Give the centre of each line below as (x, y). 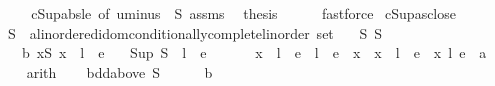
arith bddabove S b (119, 71)
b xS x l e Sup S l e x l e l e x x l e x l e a (254, 52)
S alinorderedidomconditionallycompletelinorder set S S (195, 32)
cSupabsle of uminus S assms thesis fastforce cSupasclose (243, 13)
